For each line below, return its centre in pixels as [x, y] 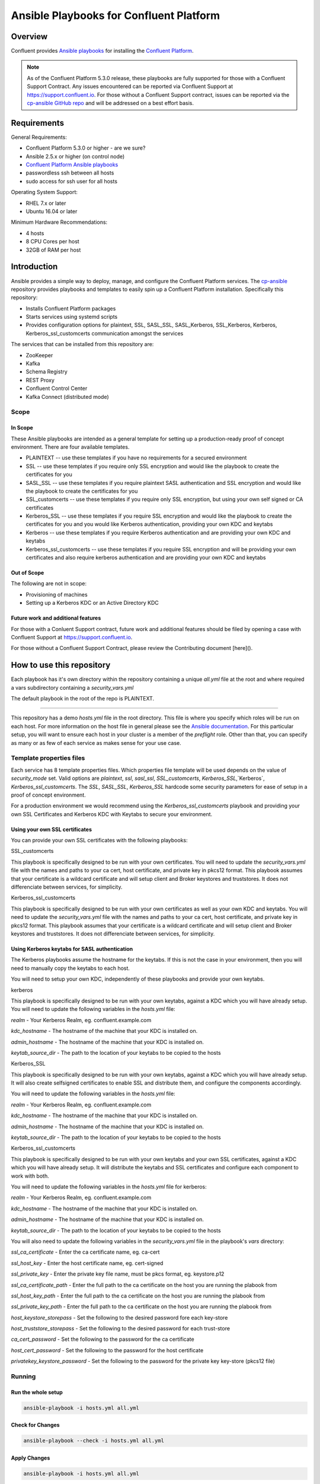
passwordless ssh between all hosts [70, 173]
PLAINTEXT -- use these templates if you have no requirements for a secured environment [136, 458]
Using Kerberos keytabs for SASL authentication [72, 949]
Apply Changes [31, 1458]
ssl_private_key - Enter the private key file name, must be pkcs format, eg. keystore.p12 [118, 1274]
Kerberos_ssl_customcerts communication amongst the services [105, 333]
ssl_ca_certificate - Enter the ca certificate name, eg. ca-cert [85, 1252]
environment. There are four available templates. [70, 447]
